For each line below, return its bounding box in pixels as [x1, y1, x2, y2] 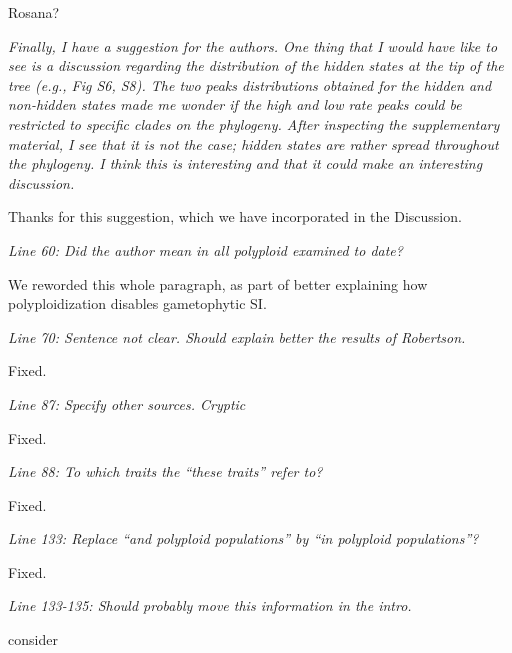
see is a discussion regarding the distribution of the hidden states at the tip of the [8, 55, 504, 76]
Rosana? [8, 2, 60, 22]
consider [8, 629, 58, 650]
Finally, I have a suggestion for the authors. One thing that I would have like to [8, 35, 498, 56]
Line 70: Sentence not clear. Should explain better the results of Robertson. [8, 326, 466, 347]
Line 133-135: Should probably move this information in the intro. [8, 595, 412, 616]
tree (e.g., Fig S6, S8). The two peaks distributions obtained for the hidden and [8, 74, 492, 95]
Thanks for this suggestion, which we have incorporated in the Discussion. [8, 206, 462, 227]
